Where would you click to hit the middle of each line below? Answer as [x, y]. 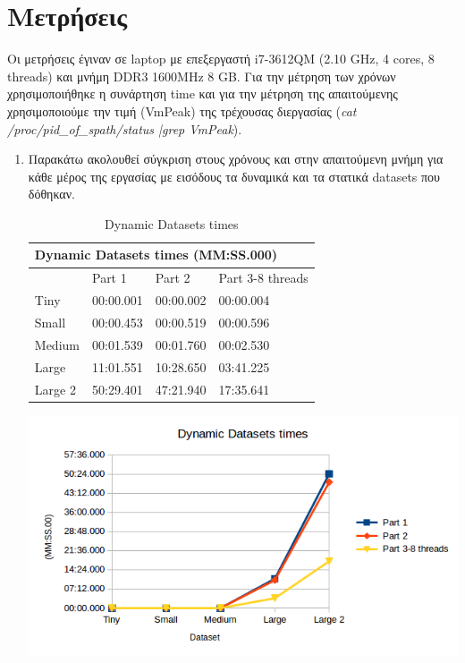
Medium [57, 344]
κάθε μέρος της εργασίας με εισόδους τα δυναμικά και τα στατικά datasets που [234, 176]
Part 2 [173, 278]
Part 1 [109, 278]
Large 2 [55, 389]
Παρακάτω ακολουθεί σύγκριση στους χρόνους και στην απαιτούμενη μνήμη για [236, 159]
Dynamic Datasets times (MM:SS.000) [156, 255]
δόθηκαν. [51, 194]
